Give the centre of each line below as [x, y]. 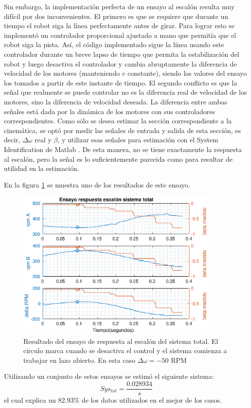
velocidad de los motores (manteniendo [62, 73]
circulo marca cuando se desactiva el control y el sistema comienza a [125, 350]
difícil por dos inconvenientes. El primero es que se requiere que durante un [116, 16]
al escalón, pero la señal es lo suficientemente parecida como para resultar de [118, 159]
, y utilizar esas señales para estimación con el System [138, 140]
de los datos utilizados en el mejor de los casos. [152, 400]
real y [43, 140]
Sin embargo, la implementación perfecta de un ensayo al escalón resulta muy [119, 6]
